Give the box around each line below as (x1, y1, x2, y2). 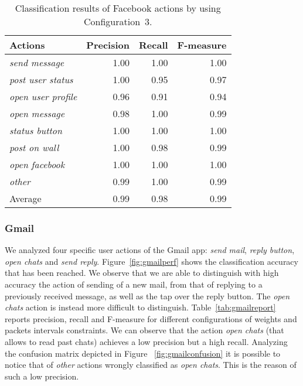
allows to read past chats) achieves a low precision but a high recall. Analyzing (5, 335, 288, 347)
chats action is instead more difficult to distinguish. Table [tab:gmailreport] (5, 301, 276, 313)
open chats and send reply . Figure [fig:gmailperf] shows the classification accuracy (5, 255, 298, 267)
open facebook (9, 158, 65, 171)
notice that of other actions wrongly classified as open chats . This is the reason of (5, 358, 297, 371)
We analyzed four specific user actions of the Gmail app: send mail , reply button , (5, 244, 295, 256)
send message (9, 56, 64, 69)
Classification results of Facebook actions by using (15, 1, 221, 15)
